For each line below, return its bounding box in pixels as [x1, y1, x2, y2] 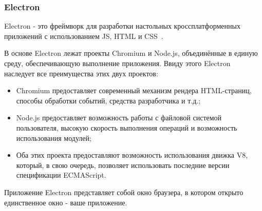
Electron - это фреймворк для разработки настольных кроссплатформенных [4, 20, 240, 31]
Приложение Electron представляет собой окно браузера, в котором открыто [4, 186, 244, 197]
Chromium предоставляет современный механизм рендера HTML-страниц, [16, 85, 252, 96]
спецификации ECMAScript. [16, 170, 106, 180]
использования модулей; [16, 132, 91, 143]
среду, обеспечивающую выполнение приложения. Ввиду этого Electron [4, 58, 231, 68]
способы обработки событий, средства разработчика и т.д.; [16, 95, 201, 105]
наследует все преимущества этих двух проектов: [4, 68, 158, 78]
